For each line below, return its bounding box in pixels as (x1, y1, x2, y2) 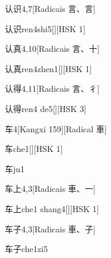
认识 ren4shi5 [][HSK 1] (5, 22, 86, 35)
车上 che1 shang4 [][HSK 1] (5, 202, 99, 215)
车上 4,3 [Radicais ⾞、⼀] (5, 182, 95, 195)
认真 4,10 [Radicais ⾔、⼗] (5, 42, 100, 55)
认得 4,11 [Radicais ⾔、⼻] (5, 82, 100, 95)
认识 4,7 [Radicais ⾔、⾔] (5, 2, 95, 14)
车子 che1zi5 (5, 243, 48, 255)
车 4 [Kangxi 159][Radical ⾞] (5, 122, 107, 135)
